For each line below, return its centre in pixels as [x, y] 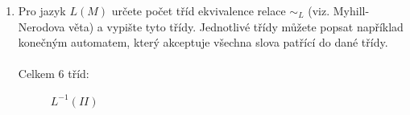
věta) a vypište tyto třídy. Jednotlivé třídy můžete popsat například [236, 26]
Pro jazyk [42, 10]
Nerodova [41, 26]
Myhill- [351, 10]
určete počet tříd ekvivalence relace [199, 10]
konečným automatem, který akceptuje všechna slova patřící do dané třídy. [203, 42]
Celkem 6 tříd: [54, 74]
